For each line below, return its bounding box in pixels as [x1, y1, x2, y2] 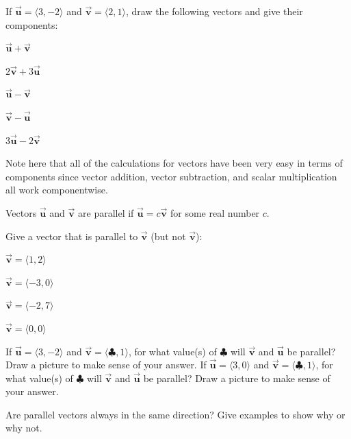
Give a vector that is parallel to [5, 228, 138, 243]
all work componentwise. [5, 182, 108, 197]
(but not [151, 228, 186, 243]
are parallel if [78, 205, 134, 219]
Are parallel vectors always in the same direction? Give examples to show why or [5, 407, 346, 421]
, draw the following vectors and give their [125, 4, 303, 18]
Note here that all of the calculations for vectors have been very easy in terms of [5, 156, 343, 170]
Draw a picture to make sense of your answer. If [5, 357, 207, 372]
